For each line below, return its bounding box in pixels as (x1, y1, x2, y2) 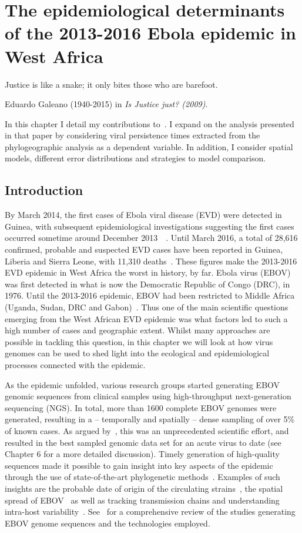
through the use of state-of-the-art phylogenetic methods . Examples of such (5, 471, 280, 483)
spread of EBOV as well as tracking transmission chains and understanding (5, 494, 280, 506)
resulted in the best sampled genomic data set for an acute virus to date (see (5, 436, 281, 448)
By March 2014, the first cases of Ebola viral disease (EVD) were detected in (5, 208, 282, 221)
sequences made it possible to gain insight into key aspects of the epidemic (5, 459, 273, 471)
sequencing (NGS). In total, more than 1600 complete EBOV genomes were (5, 401, 277, 413)
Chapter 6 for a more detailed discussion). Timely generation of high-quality (5, 448, 280, 460)
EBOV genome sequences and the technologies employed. (5, 517, 210, 529)
